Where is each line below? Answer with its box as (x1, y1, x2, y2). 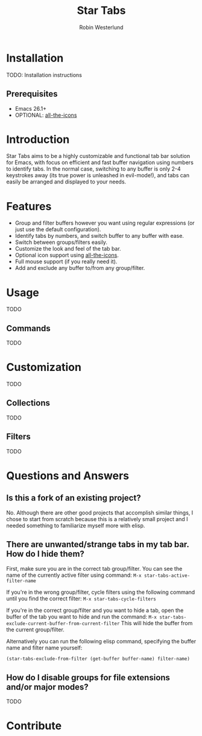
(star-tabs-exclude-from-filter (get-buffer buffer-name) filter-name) (6, 655, 190, 662)
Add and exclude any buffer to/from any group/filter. (14, 264, 145, 272)
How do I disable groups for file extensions (6, 672, 171, 683)
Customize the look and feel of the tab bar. (14, 245, 122, 252)
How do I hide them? (6, 549, 84, 559)
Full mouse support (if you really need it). (14, 258, 118, 265)
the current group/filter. (6, 626, 65, 633)
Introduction (6, 133, 70, 146)
